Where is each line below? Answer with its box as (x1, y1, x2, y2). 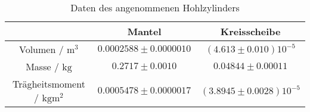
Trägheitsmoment (12, 77, 85, 91)
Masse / (26, 60, 59, 73)
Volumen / (19, 42, 64, 56)
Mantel (127, 24, 162, 38)
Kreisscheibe (220, 24, 281, 38)
